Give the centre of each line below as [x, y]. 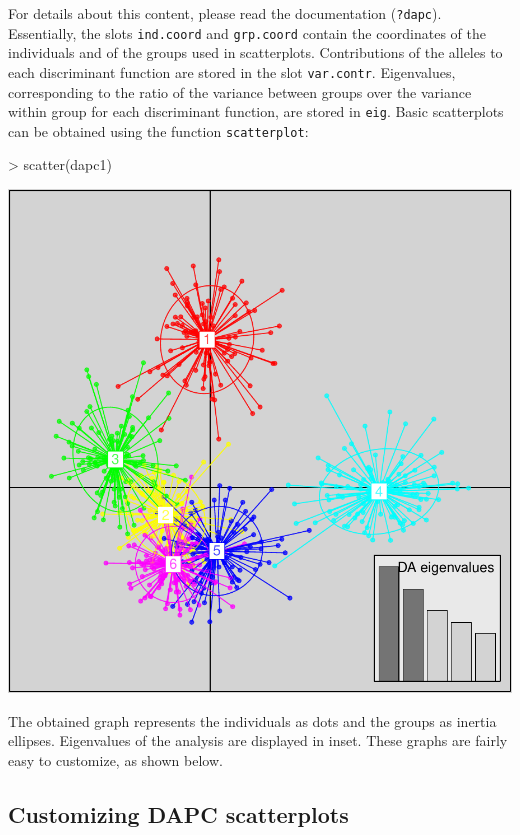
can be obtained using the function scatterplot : [158, 130]
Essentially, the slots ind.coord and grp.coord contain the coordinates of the [247, 32]
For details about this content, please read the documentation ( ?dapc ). [225, 13]
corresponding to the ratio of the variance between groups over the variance [240, 91]
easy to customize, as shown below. [115, 759]
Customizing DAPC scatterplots [178, 813]
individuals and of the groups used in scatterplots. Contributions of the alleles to [255, 52]
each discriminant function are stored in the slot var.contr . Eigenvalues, [232, 71]
